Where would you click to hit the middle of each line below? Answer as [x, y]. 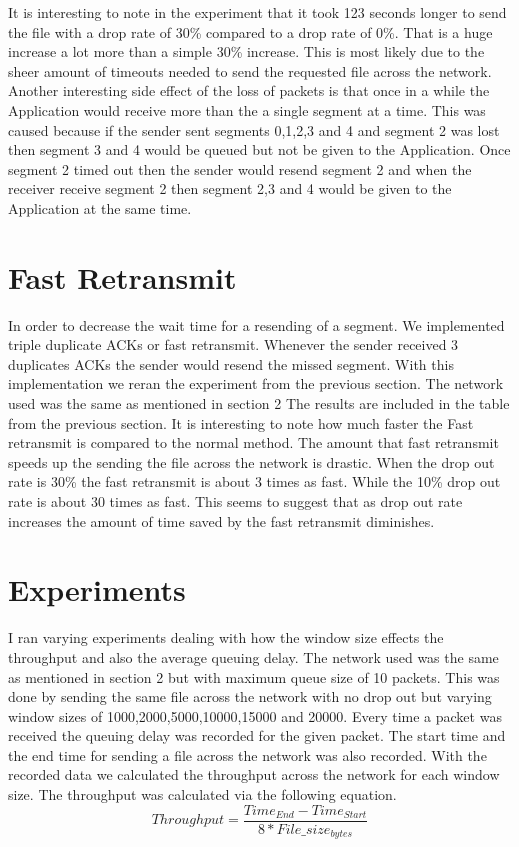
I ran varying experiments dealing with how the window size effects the [226, 637]
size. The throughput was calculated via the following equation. [202, 794]
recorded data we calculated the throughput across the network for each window [254, 774]
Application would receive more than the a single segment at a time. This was [247, 109]
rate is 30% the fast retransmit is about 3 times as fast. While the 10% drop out [254, 481]
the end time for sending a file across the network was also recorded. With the [247, 754]
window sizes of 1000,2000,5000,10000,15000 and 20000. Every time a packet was [255, 715]
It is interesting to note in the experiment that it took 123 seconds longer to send [257, 12]
